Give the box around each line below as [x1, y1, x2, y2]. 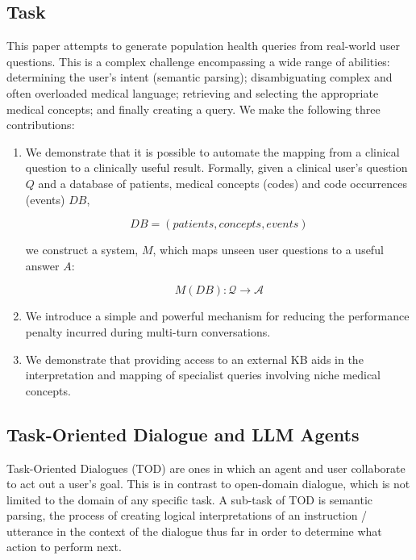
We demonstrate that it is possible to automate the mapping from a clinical [25, 143, 400, 160]
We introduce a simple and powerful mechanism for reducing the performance [25, 307, 410, 324]
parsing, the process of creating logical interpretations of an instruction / [6, 507, 368, 524]
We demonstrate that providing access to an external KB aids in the [25, 350, 364, 367]
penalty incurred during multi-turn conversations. [25, 323, 271, 340]
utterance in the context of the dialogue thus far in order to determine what [6, 522, 382, 539]
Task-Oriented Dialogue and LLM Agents [6, 421, 360, 446]
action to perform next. [6, 538, 122, 555]
